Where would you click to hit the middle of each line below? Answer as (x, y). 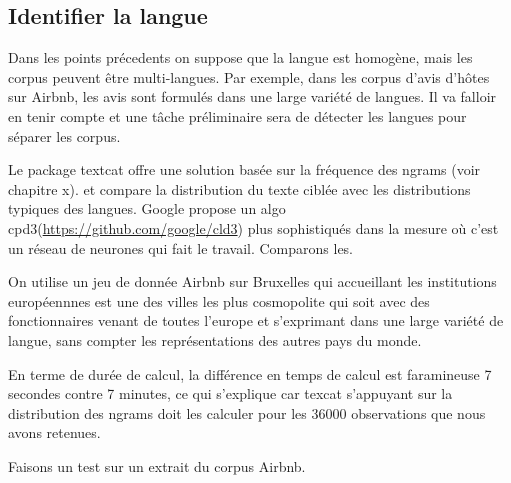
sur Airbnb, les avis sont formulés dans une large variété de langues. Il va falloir (252, 96)
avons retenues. (54, 432)
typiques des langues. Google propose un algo (147, 208)
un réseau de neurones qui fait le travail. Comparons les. (181, 247)
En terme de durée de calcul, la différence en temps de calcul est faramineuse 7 (250, 373)
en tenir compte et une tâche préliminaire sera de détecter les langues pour (237, 115)
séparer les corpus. (64, 135)
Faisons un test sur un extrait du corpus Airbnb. (157, 465)
